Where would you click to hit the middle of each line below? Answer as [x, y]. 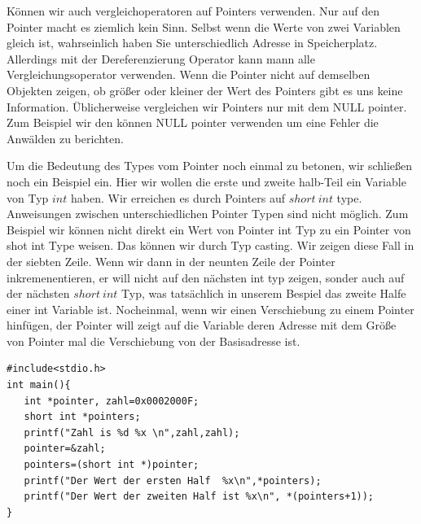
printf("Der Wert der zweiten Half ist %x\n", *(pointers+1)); [199, 497]
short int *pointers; [82, 417]
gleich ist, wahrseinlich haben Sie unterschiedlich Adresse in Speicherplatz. [192, 43]
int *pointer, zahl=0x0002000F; [112, 401]
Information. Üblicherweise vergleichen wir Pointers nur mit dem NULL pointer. [207, 106]
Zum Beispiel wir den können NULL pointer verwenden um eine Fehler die [193, 122]
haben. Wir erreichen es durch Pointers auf [178, 197]
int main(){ [39, 385]
